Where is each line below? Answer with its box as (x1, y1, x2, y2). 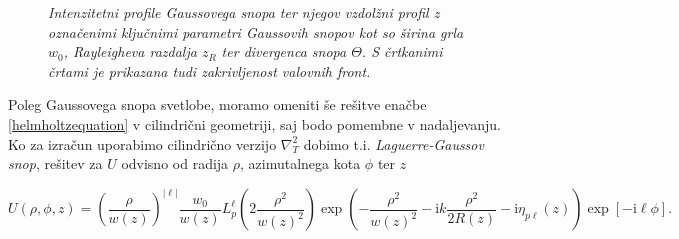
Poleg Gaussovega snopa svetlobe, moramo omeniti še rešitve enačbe (8, 94, 427, 115)
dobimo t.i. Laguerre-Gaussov (303, 133, 484, 154)
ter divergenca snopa (221, 41, 347, 62)
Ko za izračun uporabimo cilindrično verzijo (8, 133, 277, 154)
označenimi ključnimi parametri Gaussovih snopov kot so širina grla (48, 21, 464, 42)
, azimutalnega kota (240, 153, 361, 174)
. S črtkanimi (361, 41, 443, 62)
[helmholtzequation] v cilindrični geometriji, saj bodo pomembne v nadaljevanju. (8, 113, 501, 134)
